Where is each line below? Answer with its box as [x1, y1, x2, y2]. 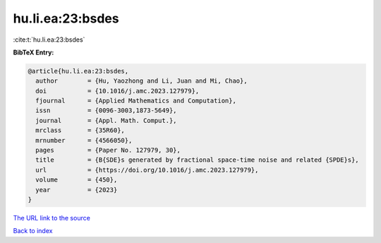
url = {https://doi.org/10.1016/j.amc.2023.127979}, [35, 166, 259, 174]
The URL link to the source [13, 213, 91, 222]
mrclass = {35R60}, [35, 126, 125, 134]
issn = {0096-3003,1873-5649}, [35, 107, 177, 114]
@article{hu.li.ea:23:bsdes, [28, 67, 129, 75]
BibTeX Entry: [13, 48, 54, 57]
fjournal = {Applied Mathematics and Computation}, [35, 97, 236, 105]
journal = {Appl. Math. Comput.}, [35, 117, 177, 124]
